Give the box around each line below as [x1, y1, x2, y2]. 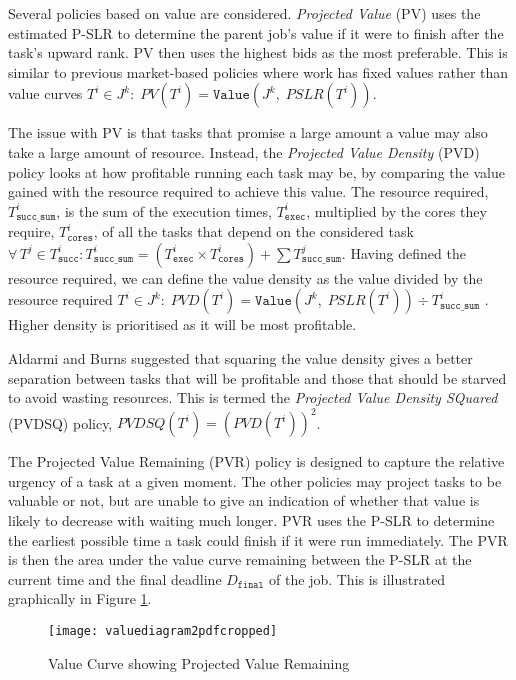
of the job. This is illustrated [269, 568, 446, 589]
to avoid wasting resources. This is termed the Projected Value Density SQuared [8, 387, 498, 408]
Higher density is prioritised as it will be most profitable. [8, 314, 357, 335]
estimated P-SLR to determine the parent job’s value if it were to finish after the [8, 22, 504, 43]
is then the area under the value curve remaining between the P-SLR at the [8, 549, 472, 570]
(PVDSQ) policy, [8, 412, 113, 433]
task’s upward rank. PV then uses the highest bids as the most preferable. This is [8, 42, 508, 63]
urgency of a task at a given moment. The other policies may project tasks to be [8, 470, 502, 491]
